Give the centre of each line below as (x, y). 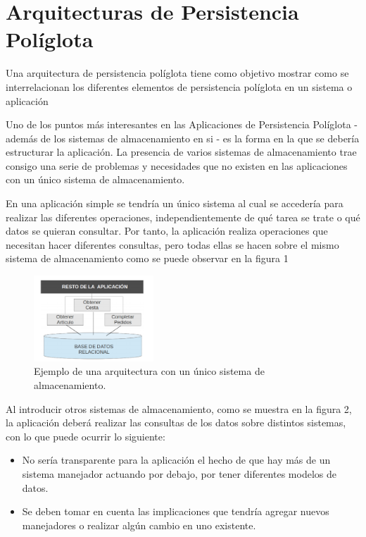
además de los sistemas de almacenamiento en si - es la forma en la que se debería (183, 138)
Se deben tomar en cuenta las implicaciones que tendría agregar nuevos (176, 511)
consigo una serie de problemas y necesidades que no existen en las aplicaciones (177, 165)
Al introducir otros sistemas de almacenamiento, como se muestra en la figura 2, (179, 408)
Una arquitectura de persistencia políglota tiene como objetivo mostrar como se (177, 73)
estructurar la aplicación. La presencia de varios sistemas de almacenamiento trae (181, 152)
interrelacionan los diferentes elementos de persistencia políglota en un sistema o (179, 86)
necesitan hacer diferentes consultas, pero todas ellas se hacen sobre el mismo (172, 244)
